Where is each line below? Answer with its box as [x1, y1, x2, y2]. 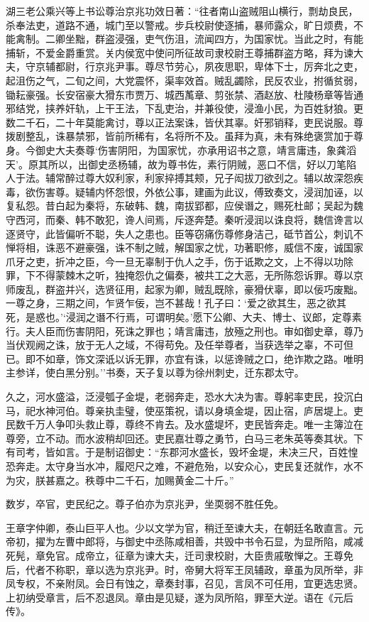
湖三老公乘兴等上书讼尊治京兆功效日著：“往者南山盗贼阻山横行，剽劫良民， [6, 4, 358, 18]
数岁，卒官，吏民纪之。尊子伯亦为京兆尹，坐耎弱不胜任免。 [6, 496, 284, 511]
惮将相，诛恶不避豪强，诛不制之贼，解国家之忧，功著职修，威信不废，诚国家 [6, 240, 363, 255]
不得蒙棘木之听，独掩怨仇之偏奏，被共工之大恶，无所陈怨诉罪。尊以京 [35, 268, 363, 283]
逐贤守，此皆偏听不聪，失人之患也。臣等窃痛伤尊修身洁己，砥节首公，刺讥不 [6, 226, 363, 241]
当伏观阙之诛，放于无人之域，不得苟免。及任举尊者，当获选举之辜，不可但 [6, 337, 353, 352]
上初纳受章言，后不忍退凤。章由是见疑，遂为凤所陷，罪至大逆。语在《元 [6, 589, 343, 604]
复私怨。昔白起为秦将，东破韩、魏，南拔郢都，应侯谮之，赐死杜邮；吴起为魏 [6, 198, 363, 213]
